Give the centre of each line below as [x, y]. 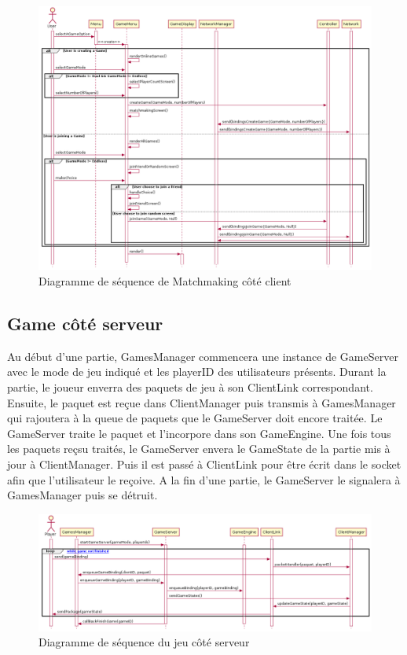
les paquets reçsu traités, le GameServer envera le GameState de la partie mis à [199, 449]
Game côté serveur [85, 323]
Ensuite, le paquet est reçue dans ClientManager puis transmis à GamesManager [202, 402]
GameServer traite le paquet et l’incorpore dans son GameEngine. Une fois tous [199, 433]
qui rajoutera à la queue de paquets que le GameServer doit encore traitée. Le [195, 418]
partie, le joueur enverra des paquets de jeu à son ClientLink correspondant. [190, 386]
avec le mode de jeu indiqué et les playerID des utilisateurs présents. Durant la [197, 372]
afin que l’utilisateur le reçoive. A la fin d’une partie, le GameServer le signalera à [204, 479]
